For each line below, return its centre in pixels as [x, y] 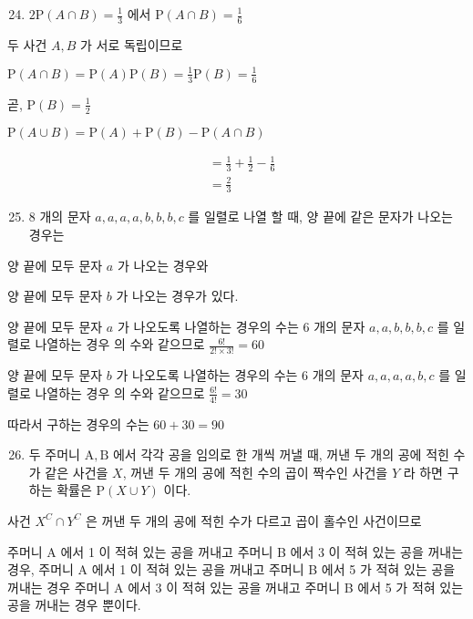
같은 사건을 [77, 472]
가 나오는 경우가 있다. [177, 296]
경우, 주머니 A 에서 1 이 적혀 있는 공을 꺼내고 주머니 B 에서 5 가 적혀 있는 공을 [231, 569]
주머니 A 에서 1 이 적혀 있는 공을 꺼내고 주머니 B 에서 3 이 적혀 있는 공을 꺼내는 [236, 551]
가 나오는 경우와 [163, 265]
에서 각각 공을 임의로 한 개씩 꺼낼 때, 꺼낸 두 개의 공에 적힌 [281, 454]
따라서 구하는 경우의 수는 [78, 423]
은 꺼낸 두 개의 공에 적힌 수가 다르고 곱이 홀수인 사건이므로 [253, 520]
